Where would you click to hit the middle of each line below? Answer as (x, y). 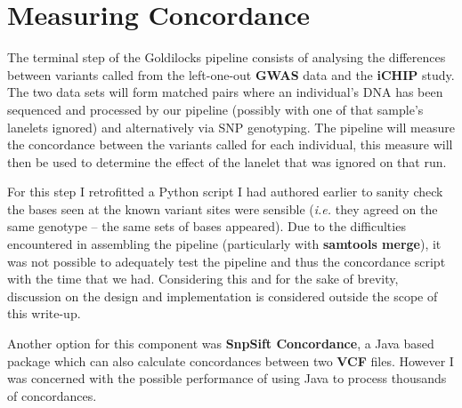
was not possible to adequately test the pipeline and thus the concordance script (227, 261)
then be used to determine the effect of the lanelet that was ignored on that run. (227, 161)
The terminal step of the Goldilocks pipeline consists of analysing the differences (227, 57)
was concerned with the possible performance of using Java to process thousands (227, 378)
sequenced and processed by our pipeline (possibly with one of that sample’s (215, 109)
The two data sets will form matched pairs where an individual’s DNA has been (225, 92)
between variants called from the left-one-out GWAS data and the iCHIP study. (231, 74)
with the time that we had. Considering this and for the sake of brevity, (203, 279)
